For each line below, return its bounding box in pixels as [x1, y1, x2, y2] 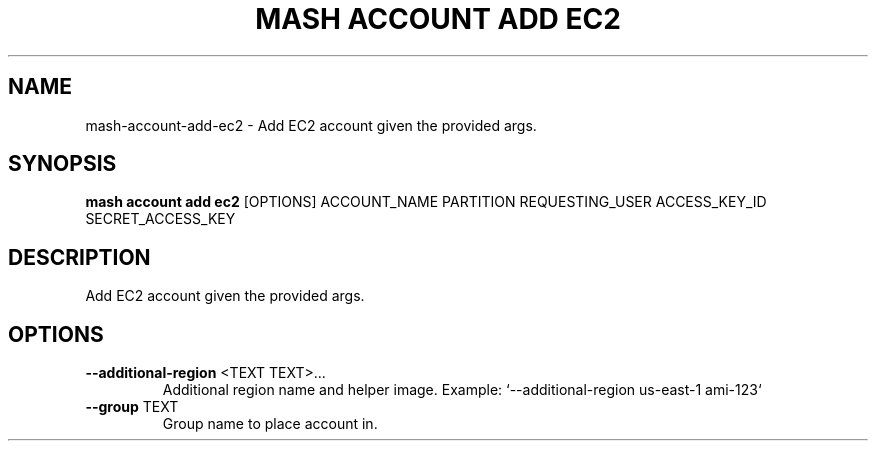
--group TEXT [85, 398, 179, 416]
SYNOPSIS [8, 151, 117, 177]
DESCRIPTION [8, 244, 151, 270]
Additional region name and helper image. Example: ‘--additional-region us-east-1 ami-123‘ [162, 381, 762, 399]
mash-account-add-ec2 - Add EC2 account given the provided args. [85, 116, 537, 134]
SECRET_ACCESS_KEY [85, 210, 236, 228]
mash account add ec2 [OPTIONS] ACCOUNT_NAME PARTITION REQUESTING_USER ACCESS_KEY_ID [85, 193, 767, 211]
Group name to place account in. [162, 415, 378, 433]
